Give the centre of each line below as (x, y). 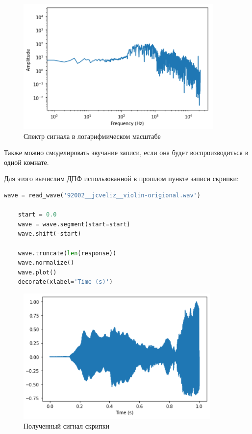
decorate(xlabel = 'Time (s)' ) (65, 282)
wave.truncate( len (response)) (67, 253)
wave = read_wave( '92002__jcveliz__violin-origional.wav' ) (102, 195)
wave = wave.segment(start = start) (74, 224)
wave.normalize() (46, 263)
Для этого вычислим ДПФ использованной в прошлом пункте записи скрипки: (121, 178)
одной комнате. (26, 162)
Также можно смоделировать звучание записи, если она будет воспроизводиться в (126, 152)
